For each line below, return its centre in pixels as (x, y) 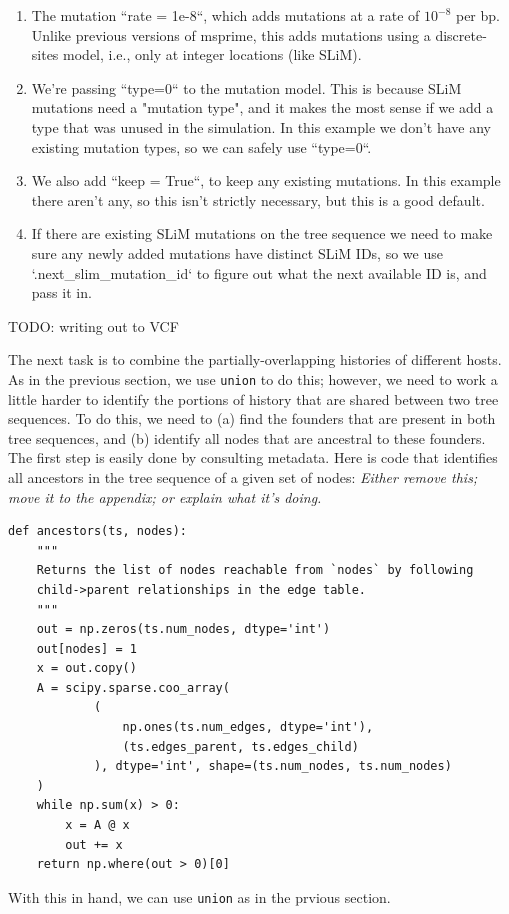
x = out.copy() (86, 668)
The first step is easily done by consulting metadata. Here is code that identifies (253, 457)
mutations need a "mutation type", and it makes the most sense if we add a (262, 107)
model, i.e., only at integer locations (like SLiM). (212, 54)
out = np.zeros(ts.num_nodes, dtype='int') (183, 629)
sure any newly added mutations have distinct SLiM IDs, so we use (237, 252)
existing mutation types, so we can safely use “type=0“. (201, 146)
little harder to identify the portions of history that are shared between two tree (253, 398)
